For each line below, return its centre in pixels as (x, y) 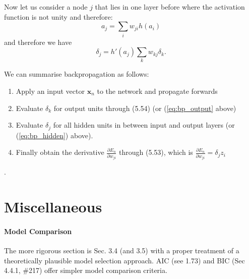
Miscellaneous (53, 206)
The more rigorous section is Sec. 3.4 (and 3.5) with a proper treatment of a (122, 250)
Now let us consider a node (46, 7)
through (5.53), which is (156, 152)
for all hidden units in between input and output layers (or (144, 125)
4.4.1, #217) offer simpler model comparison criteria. (86, 270)
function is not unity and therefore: (58, 16)
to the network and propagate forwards (157, 91)
